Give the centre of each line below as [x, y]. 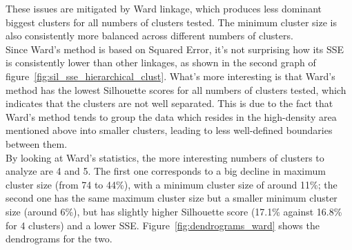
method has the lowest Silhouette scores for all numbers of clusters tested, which [176, 89]
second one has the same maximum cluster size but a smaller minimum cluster [172, 198]
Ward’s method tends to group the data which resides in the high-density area [171, 116]
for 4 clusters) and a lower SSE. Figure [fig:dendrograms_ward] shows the [163, 225]
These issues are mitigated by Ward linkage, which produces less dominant [164, 8]
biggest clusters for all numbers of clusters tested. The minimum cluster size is [172, 22]
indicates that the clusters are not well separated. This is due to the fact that [169, 103]
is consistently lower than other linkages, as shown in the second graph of [161, 62]
